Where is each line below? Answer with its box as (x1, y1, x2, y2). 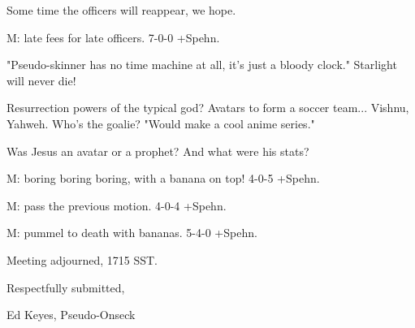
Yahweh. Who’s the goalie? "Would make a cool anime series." (6, 114, 315, 132)
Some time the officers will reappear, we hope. (6, 2, 236, 18)
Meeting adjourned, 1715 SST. (6, 251, 158, 268)
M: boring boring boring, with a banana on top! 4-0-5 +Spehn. (6, 170, 320, 187)
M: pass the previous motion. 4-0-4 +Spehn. (6, 196, 227, 214)
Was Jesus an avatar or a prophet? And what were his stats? (6, 142, 309, 159)
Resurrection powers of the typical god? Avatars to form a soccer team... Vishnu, (6, 99, 409, 116)
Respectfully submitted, (6, 278, 125, 296)
